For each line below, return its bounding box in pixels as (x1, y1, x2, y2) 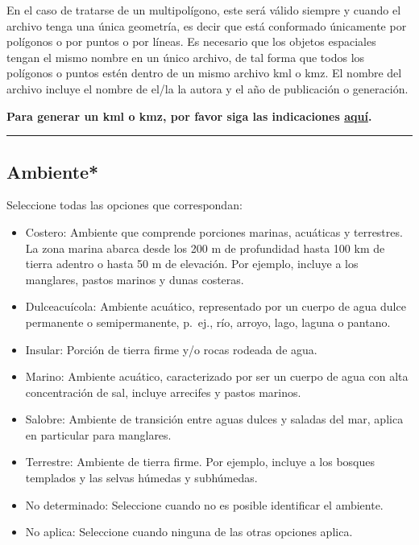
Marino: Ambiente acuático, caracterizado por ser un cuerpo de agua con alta (25, 368, 409, 385)
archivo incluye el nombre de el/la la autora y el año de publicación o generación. (6, 80, 409, 97)
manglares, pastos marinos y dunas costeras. (25, 270, 244, 287)
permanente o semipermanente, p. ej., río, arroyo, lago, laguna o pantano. (25, 313, 391, 330)
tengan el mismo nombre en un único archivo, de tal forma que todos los (6, 48, 365, 65)
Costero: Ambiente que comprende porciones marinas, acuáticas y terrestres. (25, 223, 403, 240)
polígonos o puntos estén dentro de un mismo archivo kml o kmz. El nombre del (6, 64, 402, 81)
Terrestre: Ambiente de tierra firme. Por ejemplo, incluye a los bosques (25, 453, 375, 470)
